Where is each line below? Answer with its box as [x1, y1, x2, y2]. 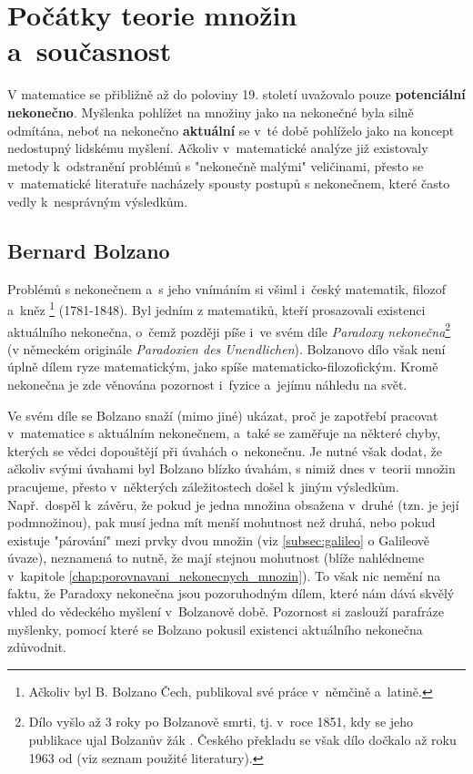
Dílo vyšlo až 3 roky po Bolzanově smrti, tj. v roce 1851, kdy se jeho [28, 712, 414, 731]
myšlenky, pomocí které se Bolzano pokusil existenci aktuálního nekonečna [7, 619, 423, 638]
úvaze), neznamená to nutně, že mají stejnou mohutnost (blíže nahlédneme [7, 548, 425, 567]
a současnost [7, 32, 172, 69]
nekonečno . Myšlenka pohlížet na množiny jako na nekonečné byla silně [7, 102, 414, 121]
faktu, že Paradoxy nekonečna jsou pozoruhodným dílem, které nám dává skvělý [7, 584, 455, 603]
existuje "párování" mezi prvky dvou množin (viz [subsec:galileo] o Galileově [7, 530, 429, 549]
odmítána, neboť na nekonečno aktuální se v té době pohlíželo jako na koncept [7, 120, 455, 139]
